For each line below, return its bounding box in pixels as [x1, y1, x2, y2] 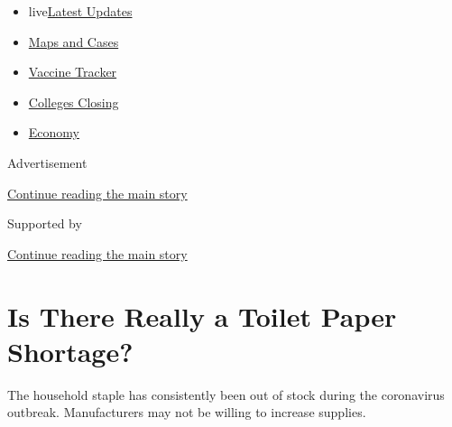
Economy [28, 123, 79, 142]
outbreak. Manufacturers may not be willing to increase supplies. [7, 403, 366, 422]
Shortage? [7, 332, 134, 369]
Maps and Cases [28, 32, 119, 51]
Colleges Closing [28, 92, 119, 111]
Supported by [7, 214, 82, 233]
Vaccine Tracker [28, 62, 117, 81]
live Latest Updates [28, 2, 133, 20]
